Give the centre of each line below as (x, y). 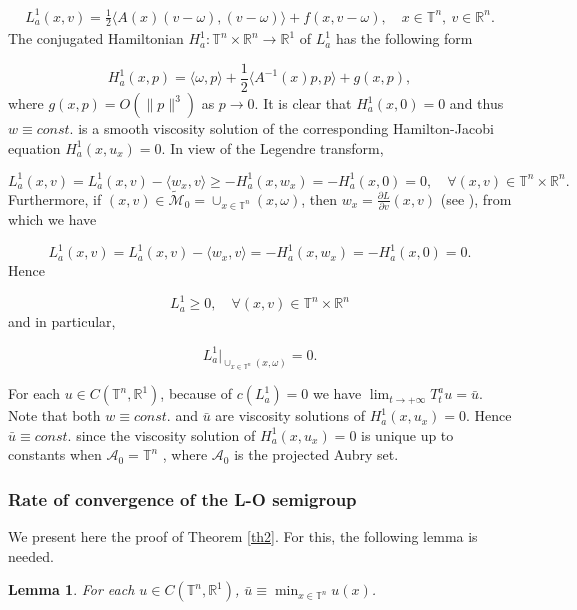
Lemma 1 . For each (71, 589)
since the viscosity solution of (166, 434)
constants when (55, 454)
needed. (31, 555)
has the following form (404, 38)
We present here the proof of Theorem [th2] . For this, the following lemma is (243, 536)
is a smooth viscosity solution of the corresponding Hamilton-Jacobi (286, 128)
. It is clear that (303, 103)
